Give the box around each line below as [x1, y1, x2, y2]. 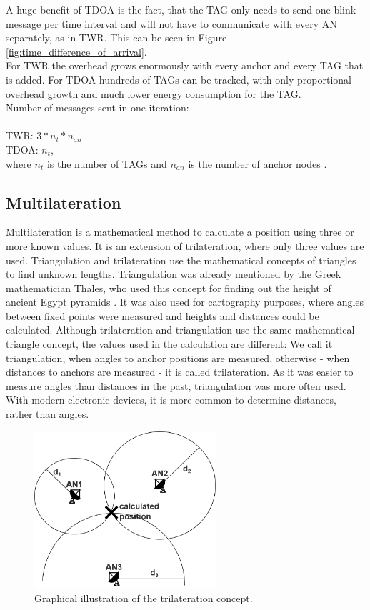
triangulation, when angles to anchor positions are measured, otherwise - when [6, 350, 350, 365]
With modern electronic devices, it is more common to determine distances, [6, 392, 336, 407]
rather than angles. [6, 406, 89, 421]
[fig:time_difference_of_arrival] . [6, 44, 147, 59]
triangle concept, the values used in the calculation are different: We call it [6, 336, 333, 351]
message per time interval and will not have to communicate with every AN [6, 16, 337, 31]
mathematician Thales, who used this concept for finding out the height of [6, 280, 331, 295]
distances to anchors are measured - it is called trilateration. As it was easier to [6, 364, 354, 379]
